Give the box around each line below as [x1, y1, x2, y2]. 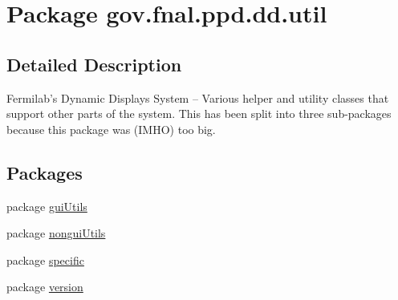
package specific [6, 251, 84, 268]
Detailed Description [6, 51, 182, 76]
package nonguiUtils [6, 225, 106, 241]
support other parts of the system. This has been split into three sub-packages [6, 105, 392, 122]
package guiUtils [6, 197, 87, 214]
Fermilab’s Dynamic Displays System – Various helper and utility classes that [6, 89, 389, 106]
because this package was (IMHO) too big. [6, 120, 216, 137]
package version [6, 278, 83, 295]
